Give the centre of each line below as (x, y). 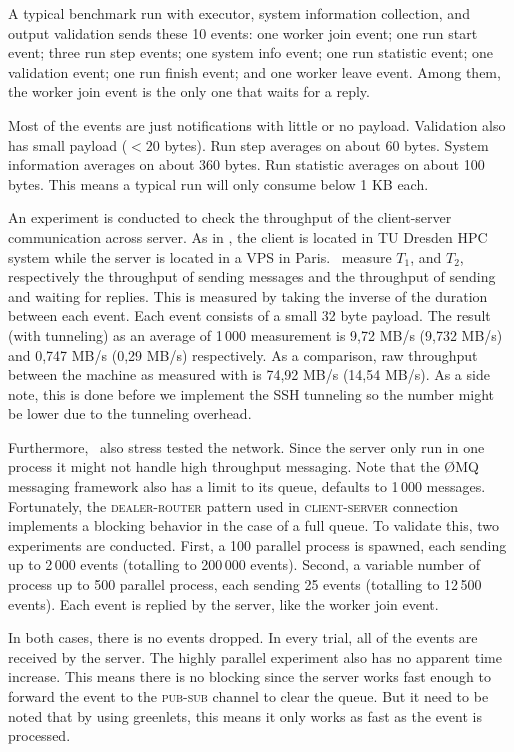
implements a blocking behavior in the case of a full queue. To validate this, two (254, 525)
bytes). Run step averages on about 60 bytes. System (326, 144)
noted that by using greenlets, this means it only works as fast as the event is (245, 715)
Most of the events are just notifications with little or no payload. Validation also (257, 124)
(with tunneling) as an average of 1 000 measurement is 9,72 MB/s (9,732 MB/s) (255, 334)
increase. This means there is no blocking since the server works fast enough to (249, 676)
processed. (39, 735)
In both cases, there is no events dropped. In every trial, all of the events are (243, 637)
